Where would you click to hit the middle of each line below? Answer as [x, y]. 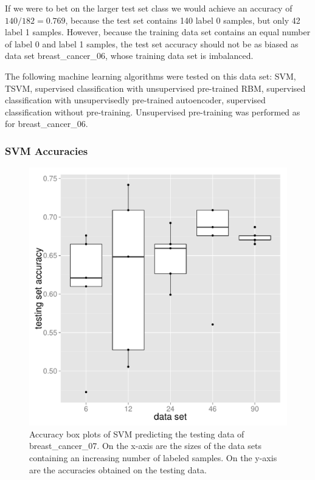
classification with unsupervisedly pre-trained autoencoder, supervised [135, 100]
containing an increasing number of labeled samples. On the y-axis [153, 457]
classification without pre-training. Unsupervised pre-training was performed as [153, 111]
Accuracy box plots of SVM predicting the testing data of [137, 434]
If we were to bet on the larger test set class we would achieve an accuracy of [149, 8]
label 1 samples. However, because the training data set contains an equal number [158, 32]
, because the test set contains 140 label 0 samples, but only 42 [183, 20]
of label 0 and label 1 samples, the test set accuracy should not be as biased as [152, 43]
